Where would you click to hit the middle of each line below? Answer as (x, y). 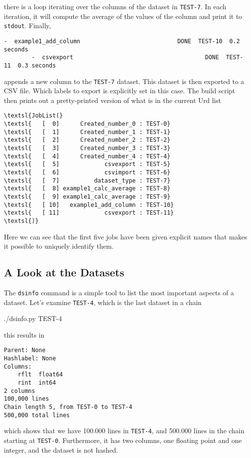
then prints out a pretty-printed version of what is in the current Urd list (113, 100)
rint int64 (37, 383)
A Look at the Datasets (64, 272)
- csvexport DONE (125, 58)
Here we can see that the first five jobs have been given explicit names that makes (126, 236)
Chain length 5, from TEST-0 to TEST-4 (68, 407)
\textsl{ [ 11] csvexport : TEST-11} (89, 213)
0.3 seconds (37, 65)
